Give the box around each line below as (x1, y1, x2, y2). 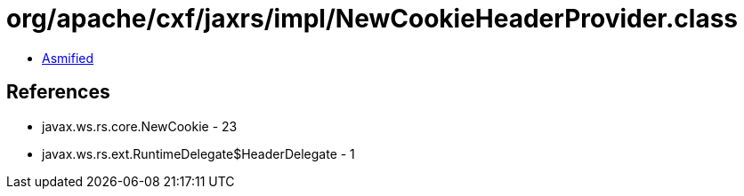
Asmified (42, 50, 94, 66)
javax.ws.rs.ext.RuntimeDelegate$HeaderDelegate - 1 (42, 145, 355, 161)
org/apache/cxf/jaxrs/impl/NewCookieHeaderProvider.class (6, 4, 739, 34)
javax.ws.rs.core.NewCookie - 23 (42, 118, 238, 134)
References (6, 81, 110, 104)
